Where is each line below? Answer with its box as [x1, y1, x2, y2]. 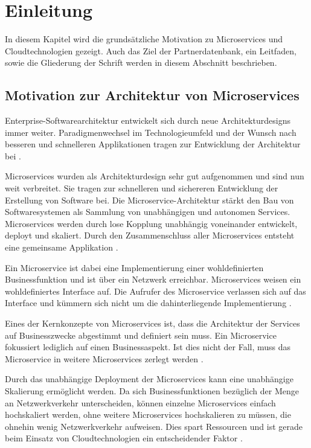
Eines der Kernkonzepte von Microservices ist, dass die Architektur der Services [5, 317, 300, 330]
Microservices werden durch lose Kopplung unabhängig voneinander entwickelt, [5, 217, 298, 229]
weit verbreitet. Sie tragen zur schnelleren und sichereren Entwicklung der [5, 182, 278, 194]
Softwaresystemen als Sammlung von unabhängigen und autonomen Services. [5, 205, 290, 218]
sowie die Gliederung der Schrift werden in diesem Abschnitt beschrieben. [5, 56, 277, 69]
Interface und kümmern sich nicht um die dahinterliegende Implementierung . [5, 296, 292, 309]
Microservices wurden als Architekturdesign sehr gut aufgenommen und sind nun [5, 170, 304, 182]
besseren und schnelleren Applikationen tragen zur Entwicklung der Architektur [5, 138, 301, 150]
